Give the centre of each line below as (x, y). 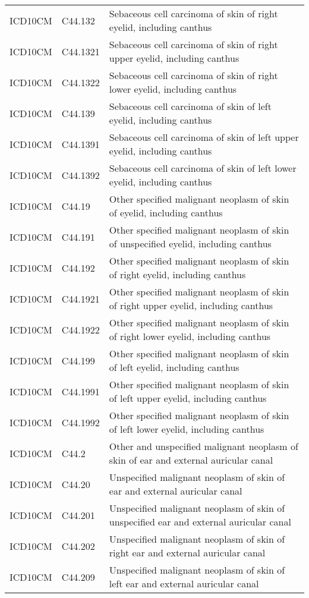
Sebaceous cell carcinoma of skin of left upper (204, 137)
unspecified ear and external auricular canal (200, 522)
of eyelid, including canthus (166, 213)
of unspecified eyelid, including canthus (190, 243)
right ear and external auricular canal (187, 553)
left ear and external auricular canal (184, 583)
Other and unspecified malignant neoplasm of (204, 446)
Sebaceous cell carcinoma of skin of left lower (203, 168)
